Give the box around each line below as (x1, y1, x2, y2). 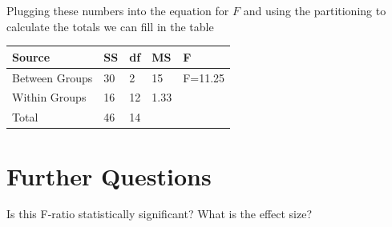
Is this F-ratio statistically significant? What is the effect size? (6, 205, 313, 222)
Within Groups (12, 89, 87, 106)
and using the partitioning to (243, 2, 386, 18)
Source (12, 48, 51, 65)
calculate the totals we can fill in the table (6, 18, 214, 34)
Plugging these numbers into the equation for (6, 2, 229, 18)
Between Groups (12, 69, 93, 86)
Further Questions (6, 159, 212, 192)
